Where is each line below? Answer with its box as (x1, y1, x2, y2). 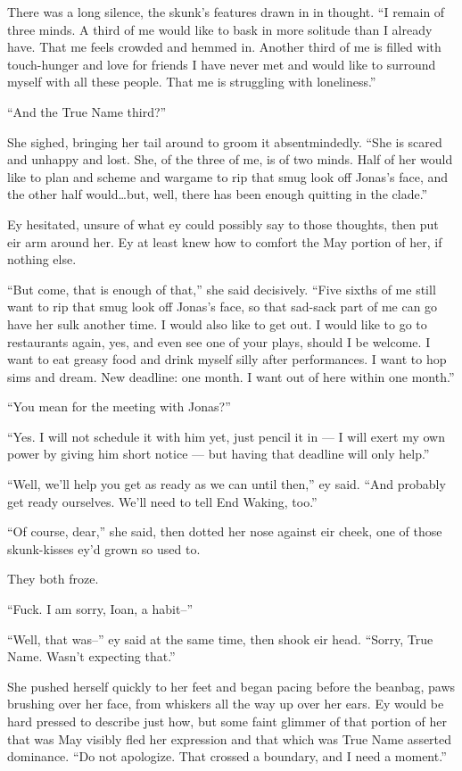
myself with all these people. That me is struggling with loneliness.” (7, 72, 376, 91)
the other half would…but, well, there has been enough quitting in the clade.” (7, 185, 428, 203)
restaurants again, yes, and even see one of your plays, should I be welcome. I (7, 332, 431, 351)
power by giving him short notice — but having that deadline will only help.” (7, 444, 430, 463)
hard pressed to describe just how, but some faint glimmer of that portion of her (7, 712, 447, 730)
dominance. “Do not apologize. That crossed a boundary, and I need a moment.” (7, 747, 447, 766)
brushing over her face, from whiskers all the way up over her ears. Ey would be (7, 694, 444, 713)
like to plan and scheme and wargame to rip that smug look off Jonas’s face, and (7, 167, 449, 186)
